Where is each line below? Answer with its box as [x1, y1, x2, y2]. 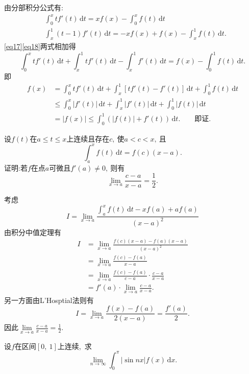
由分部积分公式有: [4, 2, 63, 12]
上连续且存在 [66, 133, 110, 144]
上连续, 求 [57, 340, 92, 351]
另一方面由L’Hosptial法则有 [4, 294, 94, 305]
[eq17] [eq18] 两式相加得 [4, 41, 76, 52]
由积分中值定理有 [4, 226, 61, 237]
